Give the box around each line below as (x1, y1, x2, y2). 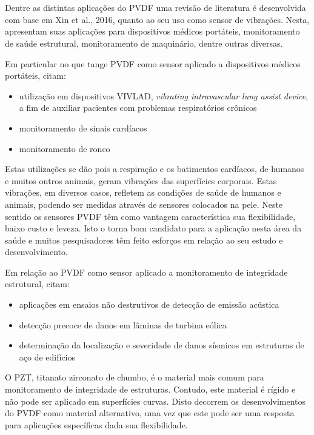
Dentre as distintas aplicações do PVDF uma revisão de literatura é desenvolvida (5, 1, 306, 14)
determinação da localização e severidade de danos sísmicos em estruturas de (19, 339, 304, 351)
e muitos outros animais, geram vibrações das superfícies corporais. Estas (5, 174, 277, 187)
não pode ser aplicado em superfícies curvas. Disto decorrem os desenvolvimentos (5, 394, 306, 407)
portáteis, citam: (5, 69, 66, 82)
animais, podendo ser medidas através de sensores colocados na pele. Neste (5, 198, 283, 210)
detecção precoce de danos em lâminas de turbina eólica (19, 318, 227, 331)
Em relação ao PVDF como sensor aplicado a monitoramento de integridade (5, 265, 288, 278)
